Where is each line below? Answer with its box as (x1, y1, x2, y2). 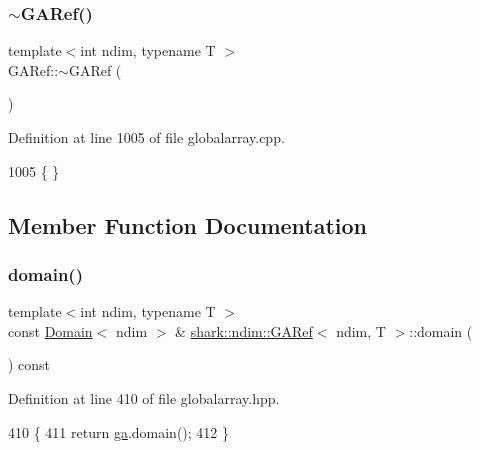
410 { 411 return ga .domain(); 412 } (8, 421, 230, 442)
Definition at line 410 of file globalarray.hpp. (8, 387, 280, 408)
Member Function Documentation (8, 209, 368, 240)
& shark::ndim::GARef (175, 320, 313, 341)
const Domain (8, 320, 93, 341)
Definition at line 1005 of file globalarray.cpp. (8, 127, 285, 147)
